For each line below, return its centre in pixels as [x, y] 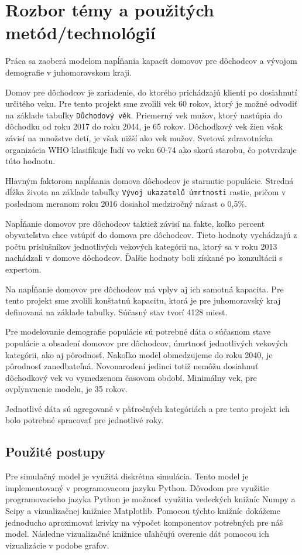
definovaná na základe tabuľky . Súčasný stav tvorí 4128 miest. [116, 311]
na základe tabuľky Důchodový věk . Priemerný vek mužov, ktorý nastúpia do [144, 115]
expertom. [23, 269]
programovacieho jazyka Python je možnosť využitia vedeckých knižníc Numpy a [150, 499]
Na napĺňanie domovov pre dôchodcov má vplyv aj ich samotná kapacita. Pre [145, 289]
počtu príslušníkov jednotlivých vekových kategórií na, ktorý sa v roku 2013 [141, 246]
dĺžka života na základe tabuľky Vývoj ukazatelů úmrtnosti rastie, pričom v [146, 192]
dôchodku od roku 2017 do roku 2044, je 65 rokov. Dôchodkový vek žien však [144, 126]
